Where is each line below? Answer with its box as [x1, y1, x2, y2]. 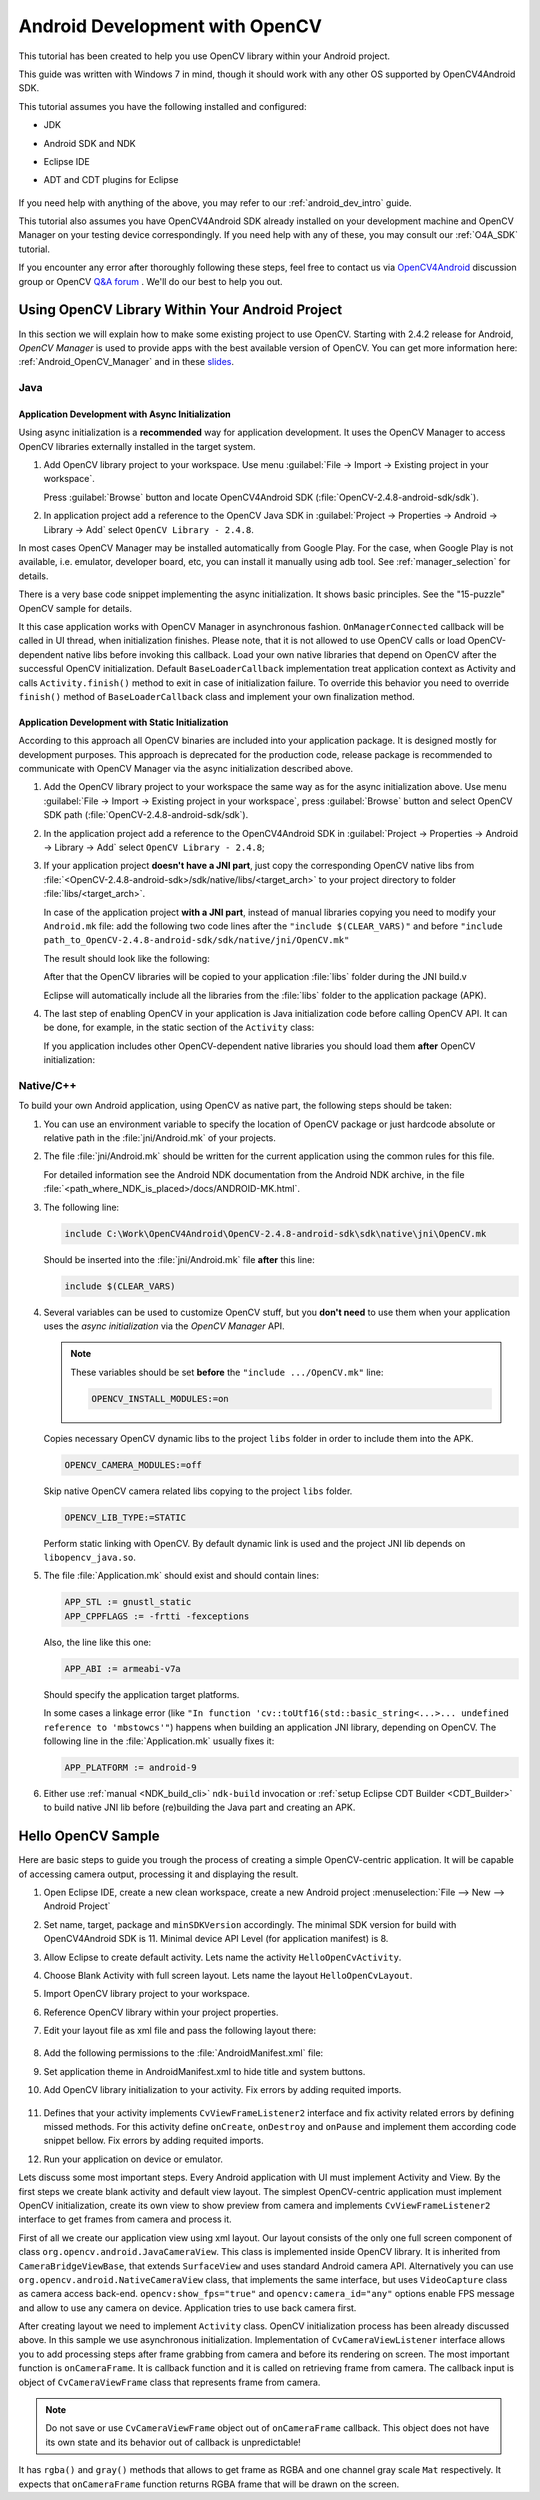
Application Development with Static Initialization [18, 716, 229, 728]
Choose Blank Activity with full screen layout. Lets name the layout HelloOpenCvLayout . [43, 1969, 413, 1981]
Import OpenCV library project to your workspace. [43, 1988, 250, 2000]
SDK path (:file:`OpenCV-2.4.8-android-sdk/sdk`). [43, 809, 249, 821]
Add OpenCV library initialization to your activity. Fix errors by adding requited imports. [43, 2084, 402, 2096]
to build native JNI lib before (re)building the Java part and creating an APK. [43, 1801, 356, 1814]
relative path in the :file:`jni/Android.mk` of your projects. [43, 1132, 277, 1144]
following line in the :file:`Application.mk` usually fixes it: [43, 1735, 275, 1747]
